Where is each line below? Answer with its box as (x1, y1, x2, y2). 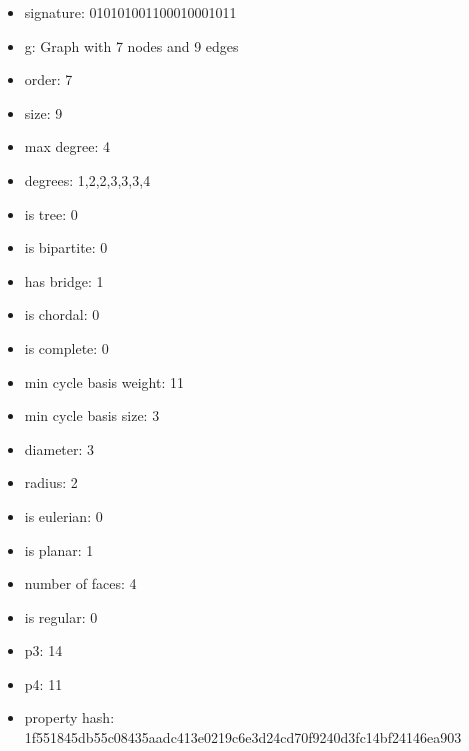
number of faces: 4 (24, 573, 137, 594)
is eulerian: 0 (24, 505, 103, 526)
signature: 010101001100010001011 (24, 2, 237, 22)
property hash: (24, 707, 115, 728)
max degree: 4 (24, 136, 110, 157)
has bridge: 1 (24, 270, 104, 291)
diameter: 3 (24, 438, 95, 459)
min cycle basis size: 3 (24, 405, 160, 426)
